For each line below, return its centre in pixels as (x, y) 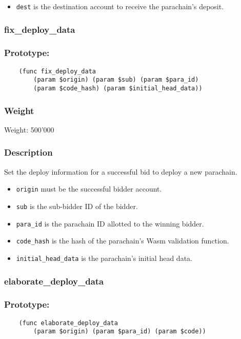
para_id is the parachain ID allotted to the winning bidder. (110, 223)
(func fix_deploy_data (57, 71)
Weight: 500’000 (29, 129)
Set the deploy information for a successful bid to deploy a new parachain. (121, 171)
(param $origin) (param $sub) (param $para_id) (116, 80)
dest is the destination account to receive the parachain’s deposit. (120, 6)
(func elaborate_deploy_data (68, 323)
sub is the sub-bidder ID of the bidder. (77, 206)
